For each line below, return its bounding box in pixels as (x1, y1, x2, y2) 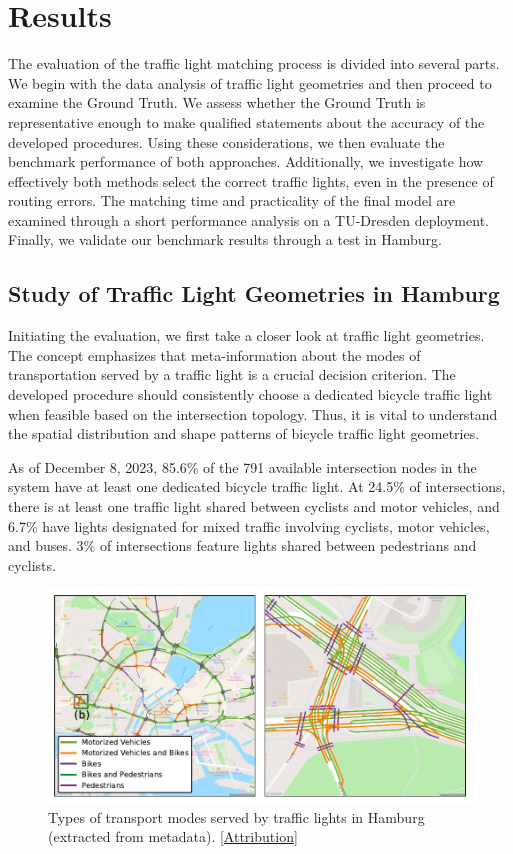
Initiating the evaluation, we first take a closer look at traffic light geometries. (8, 325, 485, 346)
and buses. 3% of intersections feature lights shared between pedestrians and (8, 535, 477, 556)
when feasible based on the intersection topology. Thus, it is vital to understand (8, 403, 498, 424)
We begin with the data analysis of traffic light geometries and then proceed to (8, 72, 492, 93)
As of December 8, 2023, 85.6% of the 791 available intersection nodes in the (8, 456, 477, 477)
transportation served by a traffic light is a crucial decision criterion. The (8, 364, 456, 385)
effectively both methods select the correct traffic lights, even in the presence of (8, 170, 494, 191)
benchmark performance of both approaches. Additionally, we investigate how (8, 151, 484, 172)
